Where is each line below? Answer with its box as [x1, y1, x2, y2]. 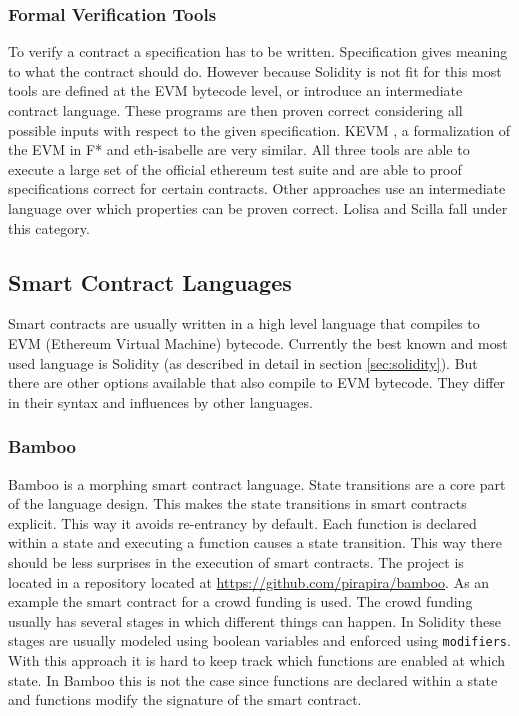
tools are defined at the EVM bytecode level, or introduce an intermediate [8, 80, 463, 101]
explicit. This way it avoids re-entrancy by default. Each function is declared [8, 512, 477, 533]
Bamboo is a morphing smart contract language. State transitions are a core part [8, 473, 506, 494]
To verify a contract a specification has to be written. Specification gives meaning [8, 41, 508, 62]
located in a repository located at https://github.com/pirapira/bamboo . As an [8, 571, 490, 592]
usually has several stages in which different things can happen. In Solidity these [8, 610, 501, 631]
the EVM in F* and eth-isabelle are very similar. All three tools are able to [8, 139, 470, 160]
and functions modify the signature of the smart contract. [8, 689, 362, 710]
